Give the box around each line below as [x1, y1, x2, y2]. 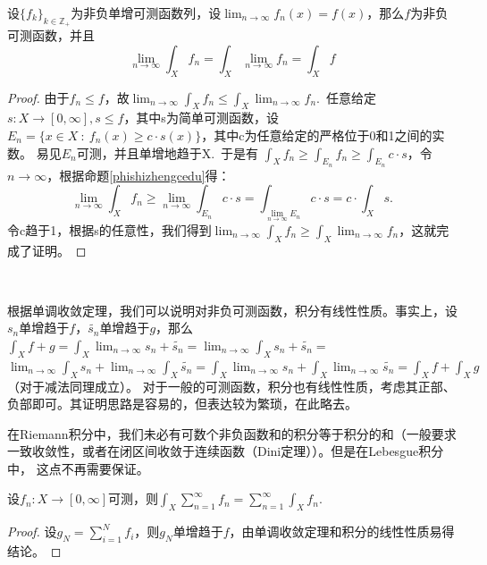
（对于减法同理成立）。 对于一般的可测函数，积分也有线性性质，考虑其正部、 [7, 376, 456, 395]
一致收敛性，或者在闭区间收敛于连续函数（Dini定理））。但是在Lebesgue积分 [7, 442, 444, 460]
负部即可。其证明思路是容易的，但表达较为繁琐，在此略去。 [7, 394, 357, 413]
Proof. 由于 [7, 88, 70, 106]
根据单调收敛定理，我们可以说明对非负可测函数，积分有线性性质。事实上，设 [7, 300, 458, 319]
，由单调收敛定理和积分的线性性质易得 [229, 522, 455, 541]
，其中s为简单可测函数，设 [123, 108, 279, 127]
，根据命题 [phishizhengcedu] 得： [46, 165, 231, 184]
